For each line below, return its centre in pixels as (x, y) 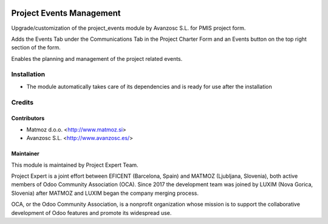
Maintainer (25, 154)
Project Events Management (66, 13)
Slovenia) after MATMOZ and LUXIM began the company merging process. (105, 193)
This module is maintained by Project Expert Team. (75, 165)
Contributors (28, 118)
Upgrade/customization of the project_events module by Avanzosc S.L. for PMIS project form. (128, 28)
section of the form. (36, 47)
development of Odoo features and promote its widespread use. (91, 212)
